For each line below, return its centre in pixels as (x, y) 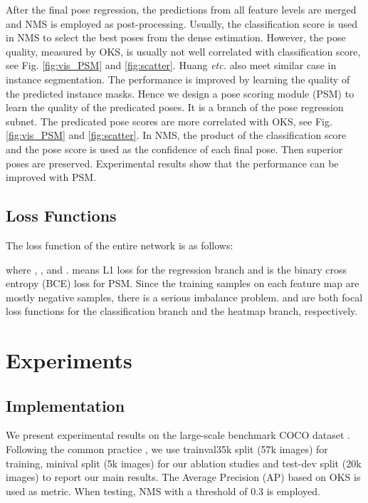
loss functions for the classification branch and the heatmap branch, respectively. (182, 311)
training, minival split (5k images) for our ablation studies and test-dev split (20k (184, 463)
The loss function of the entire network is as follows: (120, 245)
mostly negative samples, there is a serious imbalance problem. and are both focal (184, 297)
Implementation (65, 405)
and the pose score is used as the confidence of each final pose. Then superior (174, 149)
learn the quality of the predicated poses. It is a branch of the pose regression (175, 107)
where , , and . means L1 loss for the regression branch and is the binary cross (176, 269)
